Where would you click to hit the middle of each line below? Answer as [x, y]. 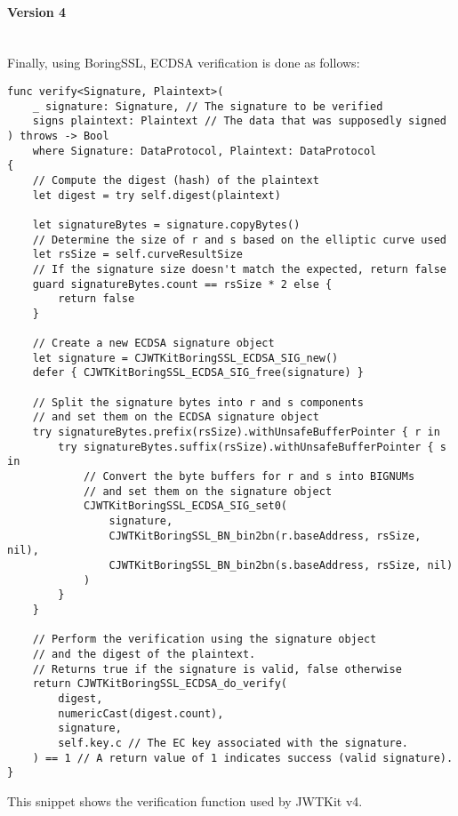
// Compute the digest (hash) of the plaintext [176, 180]
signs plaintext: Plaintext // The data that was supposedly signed [239, 121]
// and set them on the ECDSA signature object [176, 417]
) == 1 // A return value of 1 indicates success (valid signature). [243, 758]
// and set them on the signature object [208, 491]
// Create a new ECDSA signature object [153, 344]
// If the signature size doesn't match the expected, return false [239, 269]
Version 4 [37, 11]
